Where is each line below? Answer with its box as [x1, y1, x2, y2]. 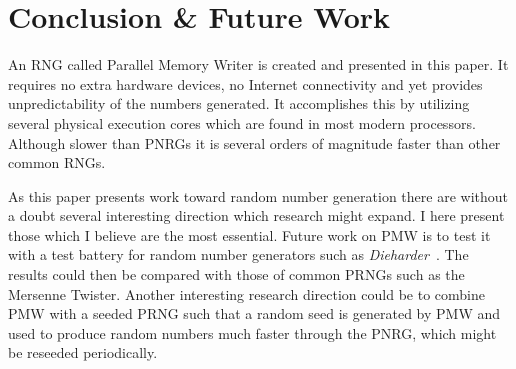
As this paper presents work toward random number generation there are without [8, 185, 508, 206]
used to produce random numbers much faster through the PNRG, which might [8, 322, 497, 343]
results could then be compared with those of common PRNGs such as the [8, 264, 465, 285]
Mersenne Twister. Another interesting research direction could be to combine [8, 283, 485, 304]
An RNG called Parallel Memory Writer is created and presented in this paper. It [8, 54, 509, 75]
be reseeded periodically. [8, 342, 158, 363]
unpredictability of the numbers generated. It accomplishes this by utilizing [8, 93, 470, 114]
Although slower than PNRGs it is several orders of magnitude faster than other [8, 132, 501, 153]
